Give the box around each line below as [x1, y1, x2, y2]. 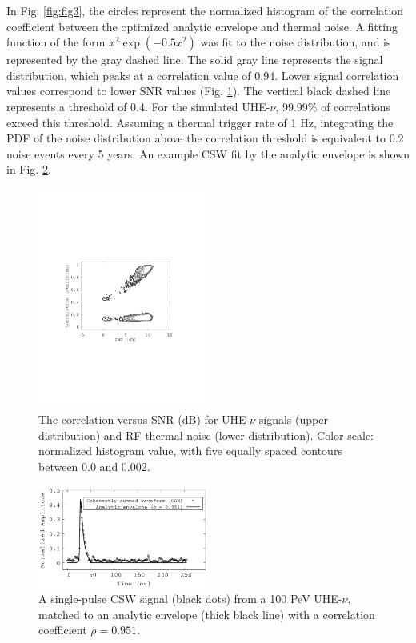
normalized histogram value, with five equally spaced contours [38, 442, 342, 459]
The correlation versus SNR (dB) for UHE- [38, 410, 250, 427]
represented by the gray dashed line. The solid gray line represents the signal [6, 51, 383, 68]
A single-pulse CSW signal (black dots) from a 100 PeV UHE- [38, 590, 342, 607]
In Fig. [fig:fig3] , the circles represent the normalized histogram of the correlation [6, 2, 404, 18]
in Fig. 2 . [6, 161, 51, 178]
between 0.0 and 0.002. [38, 457, 150, 474]
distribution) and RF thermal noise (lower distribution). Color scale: [38, 426, 374, 443]
